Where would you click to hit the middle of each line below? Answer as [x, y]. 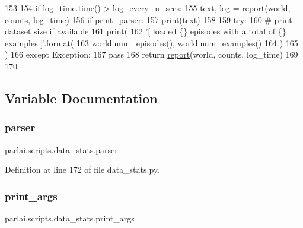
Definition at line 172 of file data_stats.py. [82, 170]
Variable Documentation [81, 98]
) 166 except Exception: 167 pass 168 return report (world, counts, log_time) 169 [151, 54]
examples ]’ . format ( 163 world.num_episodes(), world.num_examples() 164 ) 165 [151, 42]
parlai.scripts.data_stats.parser [61, 149]
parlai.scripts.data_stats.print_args [70, 218]
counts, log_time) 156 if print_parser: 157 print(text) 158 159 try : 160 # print [149, 19]
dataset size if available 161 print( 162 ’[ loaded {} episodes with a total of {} [146, 31]
